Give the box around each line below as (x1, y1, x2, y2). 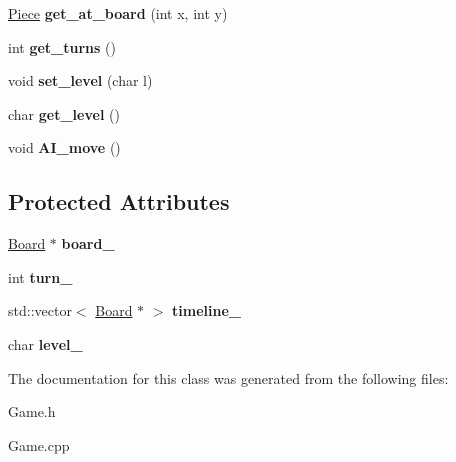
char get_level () (8, 103, 120, 124)
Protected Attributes (8, 186, 230, 217)
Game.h (8, 401, 56, 422)
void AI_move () (8, 137, 121, 158)
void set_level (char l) (8, 70, 153, 91)
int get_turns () (8, 36, 116, 57)
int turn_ (8, 266, 73, 287)
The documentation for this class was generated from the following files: (8, 367, 449, 388)
